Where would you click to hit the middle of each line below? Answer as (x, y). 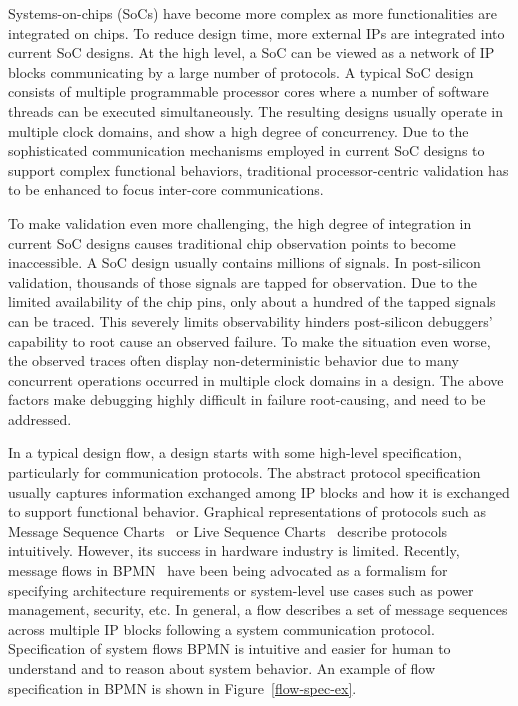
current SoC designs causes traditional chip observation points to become (232, 242)
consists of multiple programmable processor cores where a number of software (248, 91)
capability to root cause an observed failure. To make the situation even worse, (249, 340)
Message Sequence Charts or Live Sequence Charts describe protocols (228, 530)
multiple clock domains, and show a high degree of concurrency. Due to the (238, 130)
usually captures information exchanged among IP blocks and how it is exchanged (259, 491)
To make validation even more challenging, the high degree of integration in (240, 222)
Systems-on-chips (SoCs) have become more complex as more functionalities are (252, 13)
